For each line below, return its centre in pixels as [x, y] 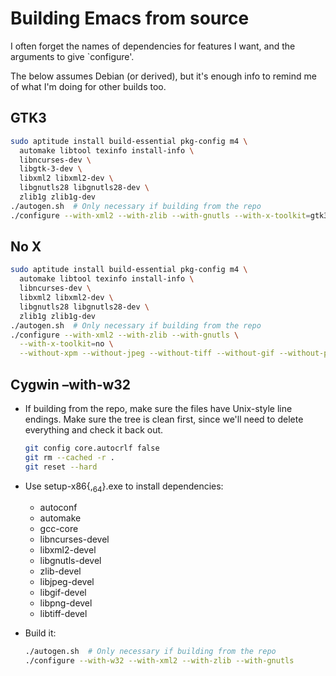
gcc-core [59, 529]
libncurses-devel [74, 539]
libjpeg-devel [67, 582]
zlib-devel [60, 571]
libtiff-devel [63, 614]
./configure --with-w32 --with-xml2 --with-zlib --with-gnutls [159, 661]
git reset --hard [61, 467]
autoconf [58, 508]
